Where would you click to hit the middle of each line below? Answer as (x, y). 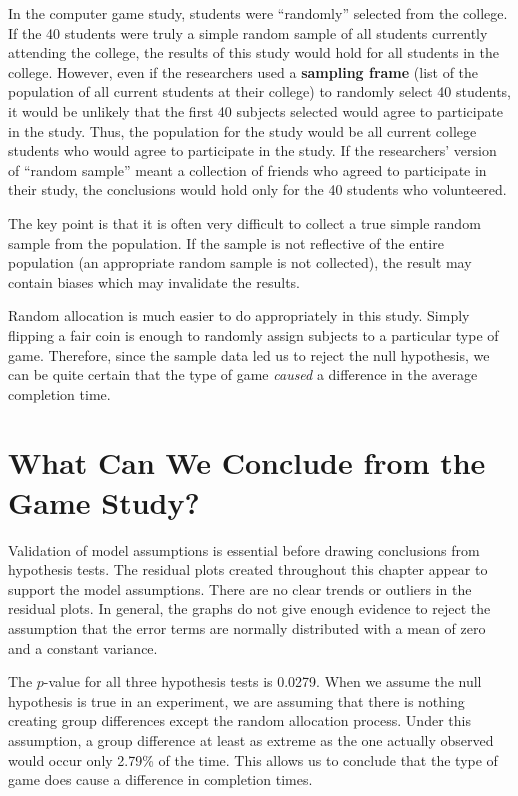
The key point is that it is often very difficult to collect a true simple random (244, 222)
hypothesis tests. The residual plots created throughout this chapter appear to (248, 569)
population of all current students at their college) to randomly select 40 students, (259, 91)
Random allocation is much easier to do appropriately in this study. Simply (239, 315)
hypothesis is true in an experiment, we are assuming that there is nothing (236, 700)
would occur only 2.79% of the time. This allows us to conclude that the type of (253, 759)
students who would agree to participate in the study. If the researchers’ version (252, 150)
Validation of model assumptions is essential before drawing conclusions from (244, 549)
